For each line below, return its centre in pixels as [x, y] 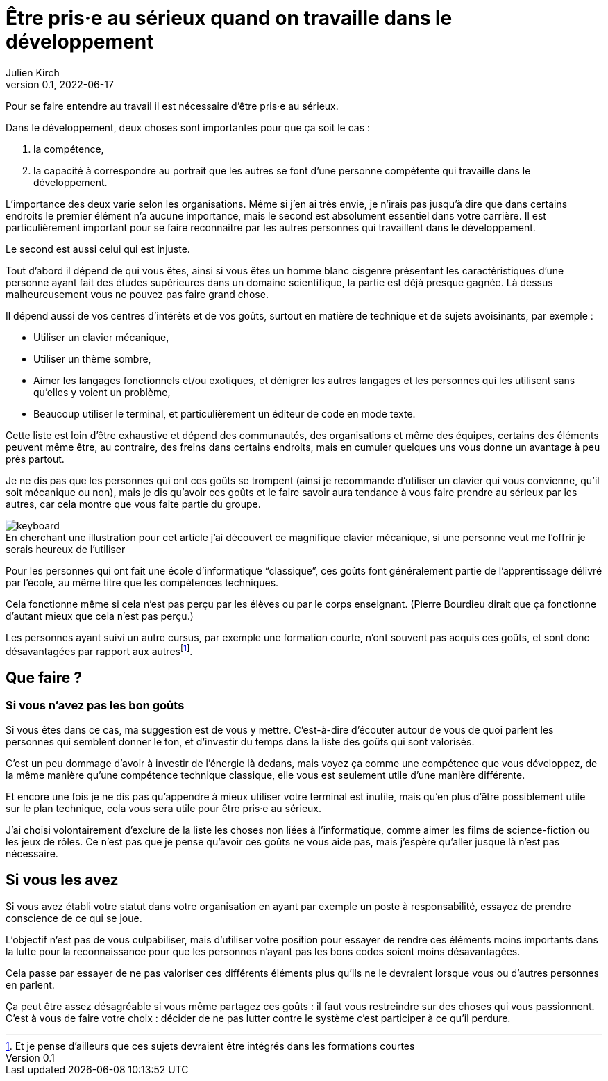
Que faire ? [44, 677]
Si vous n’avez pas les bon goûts [95, 705]
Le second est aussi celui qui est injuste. [98, 249]
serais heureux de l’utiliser [66, 549]
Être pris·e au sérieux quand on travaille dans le [229, 18]
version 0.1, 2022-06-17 [60, 84]
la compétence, [69, 149]
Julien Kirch [33, 72]
